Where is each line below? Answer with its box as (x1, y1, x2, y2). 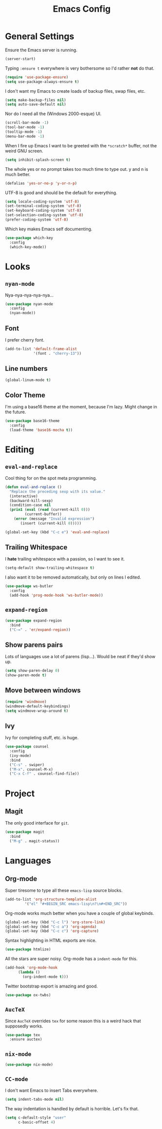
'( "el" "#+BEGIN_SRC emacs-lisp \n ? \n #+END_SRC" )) (24, 901, 127, 906)
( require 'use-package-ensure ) (5, 75, 69, 80)
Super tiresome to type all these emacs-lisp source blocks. (5, 887, 123, 893)
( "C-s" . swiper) (9, 762, 45, 767)
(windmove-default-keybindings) (5, 704, 71, 708)
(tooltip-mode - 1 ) (5, 129, 42, 135)
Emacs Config (53, 3, 111, 15)
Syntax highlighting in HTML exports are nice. (5, 938, 97, 944)
